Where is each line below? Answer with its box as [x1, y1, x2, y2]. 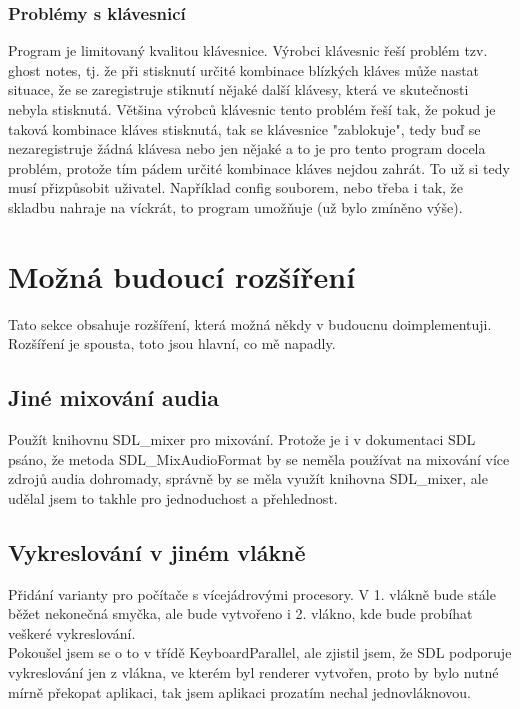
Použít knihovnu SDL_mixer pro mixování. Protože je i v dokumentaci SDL [8, 429, 476, 450]
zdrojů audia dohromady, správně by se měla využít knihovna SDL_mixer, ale [8, 468, 488, 489]
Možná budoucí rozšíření [8, 255, 356, 296]
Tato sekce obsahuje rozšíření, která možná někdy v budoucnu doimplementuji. [8, 313, 492, 334]
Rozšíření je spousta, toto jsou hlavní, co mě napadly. [8, 333, 336, 354]
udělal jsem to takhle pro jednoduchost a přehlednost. [8, 487, 338, 508]
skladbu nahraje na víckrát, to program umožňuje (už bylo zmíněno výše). [8, 196, 463, 217]
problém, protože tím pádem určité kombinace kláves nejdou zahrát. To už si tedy [8, 157, 510, 178]
